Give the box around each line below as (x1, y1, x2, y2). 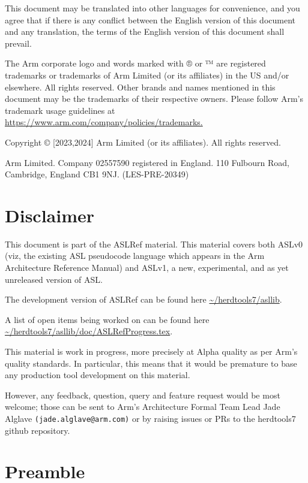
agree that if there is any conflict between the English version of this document (5, 13, 295, 26)
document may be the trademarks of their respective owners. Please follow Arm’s (5, 92, 303, 105)
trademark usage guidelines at (5, 104, 115, 116)
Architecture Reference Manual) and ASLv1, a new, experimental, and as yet (5, 261, 289, 274)
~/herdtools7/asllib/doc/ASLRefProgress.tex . (5, 325, 173, 337)
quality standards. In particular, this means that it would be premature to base (5, 357, 297, 369)
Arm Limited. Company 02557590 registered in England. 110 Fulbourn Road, (5, 156, 289, 168)
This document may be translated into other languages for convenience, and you (5, 2, 300, 14)
